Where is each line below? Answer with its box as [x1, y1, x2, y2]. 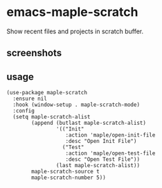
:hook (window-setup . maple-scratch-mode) [12, 101, 140, 108]
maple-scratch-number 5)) [31, 174, 107, 181]
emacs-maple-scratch [6, 4, 138, 20]
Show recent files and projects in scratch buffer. [6, 27, 143, 35]
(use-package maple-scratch [6, 89, 88, 96]
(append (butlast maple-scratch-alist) [31, 119, 147, 127]
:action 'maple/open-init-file [65, 132, 156, 139]
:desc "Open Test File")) [65, 156, 140, 163]
